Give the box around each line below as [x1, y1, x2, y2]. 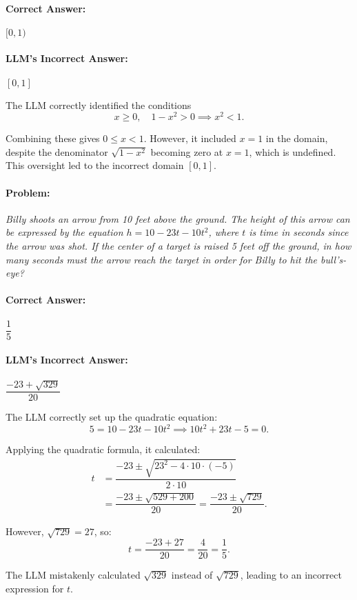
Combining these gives [6, 131, 100, 146]
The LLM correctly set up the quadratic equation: [6, 410, 218, 424]
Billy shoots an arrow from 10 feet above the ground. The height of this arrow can [6, 211, 350, 226]
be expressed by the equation [6, 225, 123, 239]
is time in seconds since [249, 225, 349, 239]
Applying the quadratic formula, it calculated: [6, 442, 201, 457]
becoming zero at [150, 144, 223, 159]
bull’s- [320, 252, 347, 266]
